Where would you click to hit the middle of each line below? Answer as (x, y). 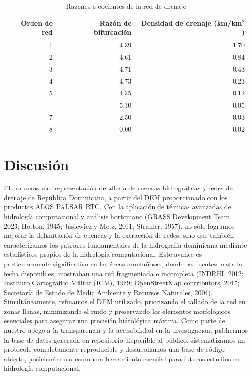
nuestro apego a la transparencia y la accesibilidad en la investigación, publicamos (126, 330)
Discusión (37, 164)
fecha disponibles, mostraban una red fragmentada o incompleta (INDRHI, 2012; (124, 273)
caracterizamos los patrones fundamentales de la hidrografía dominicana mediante (126, 244)
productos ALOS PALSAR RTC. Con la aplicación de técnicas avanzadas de (118, 207)
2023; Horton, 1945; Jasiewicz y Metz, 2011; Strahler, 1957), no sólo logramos (119, 226)
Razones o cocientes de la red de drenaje (126, 6)
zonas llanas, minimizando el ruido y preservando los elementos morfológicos (117, 311)
